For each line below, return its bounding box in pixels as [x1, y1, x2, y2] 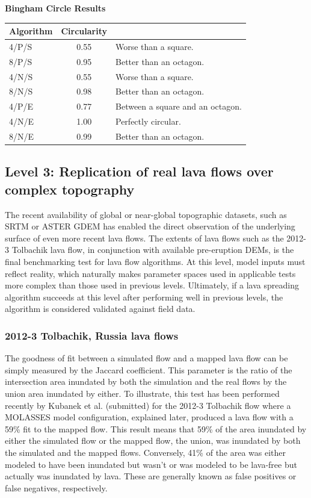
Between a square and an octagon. [115, 100, 242, 113]
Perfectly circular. [115, 115, 181, 128]
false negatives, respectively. [5, 481, 108, 494]
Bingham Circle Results [5, 2, 106, 14]
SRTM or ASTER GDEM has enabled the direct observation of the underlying [5, 220, 295, 232]
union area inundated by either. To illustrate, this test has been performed [5, 387, 280, 400]
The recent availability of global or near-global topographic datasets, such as [5, 208, 287, 220]
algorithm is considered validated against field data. [5, 302, 196, 315]
